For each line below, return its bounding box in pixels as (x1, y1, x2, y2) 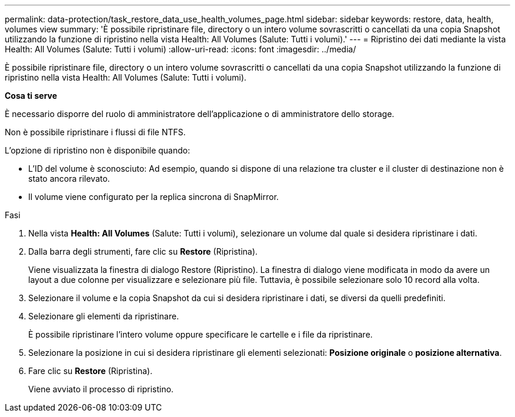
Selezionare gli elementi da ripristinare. (28, 311, 179, 321)
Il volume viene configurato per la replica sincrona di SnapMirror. (28, 192, 279, 202)
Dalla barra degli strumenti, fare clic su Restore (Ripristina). (28, 246, 258, 256)
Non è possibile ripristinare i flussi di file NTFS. (5, 127, 186, 137)
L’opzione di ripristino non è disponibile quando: (5, 145, 190, 155)
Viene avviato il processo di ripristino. (28, 384, 174, 394)
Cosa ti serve (5, 91, 58, 101)
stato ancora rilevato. (28, 174, 110, 184)
